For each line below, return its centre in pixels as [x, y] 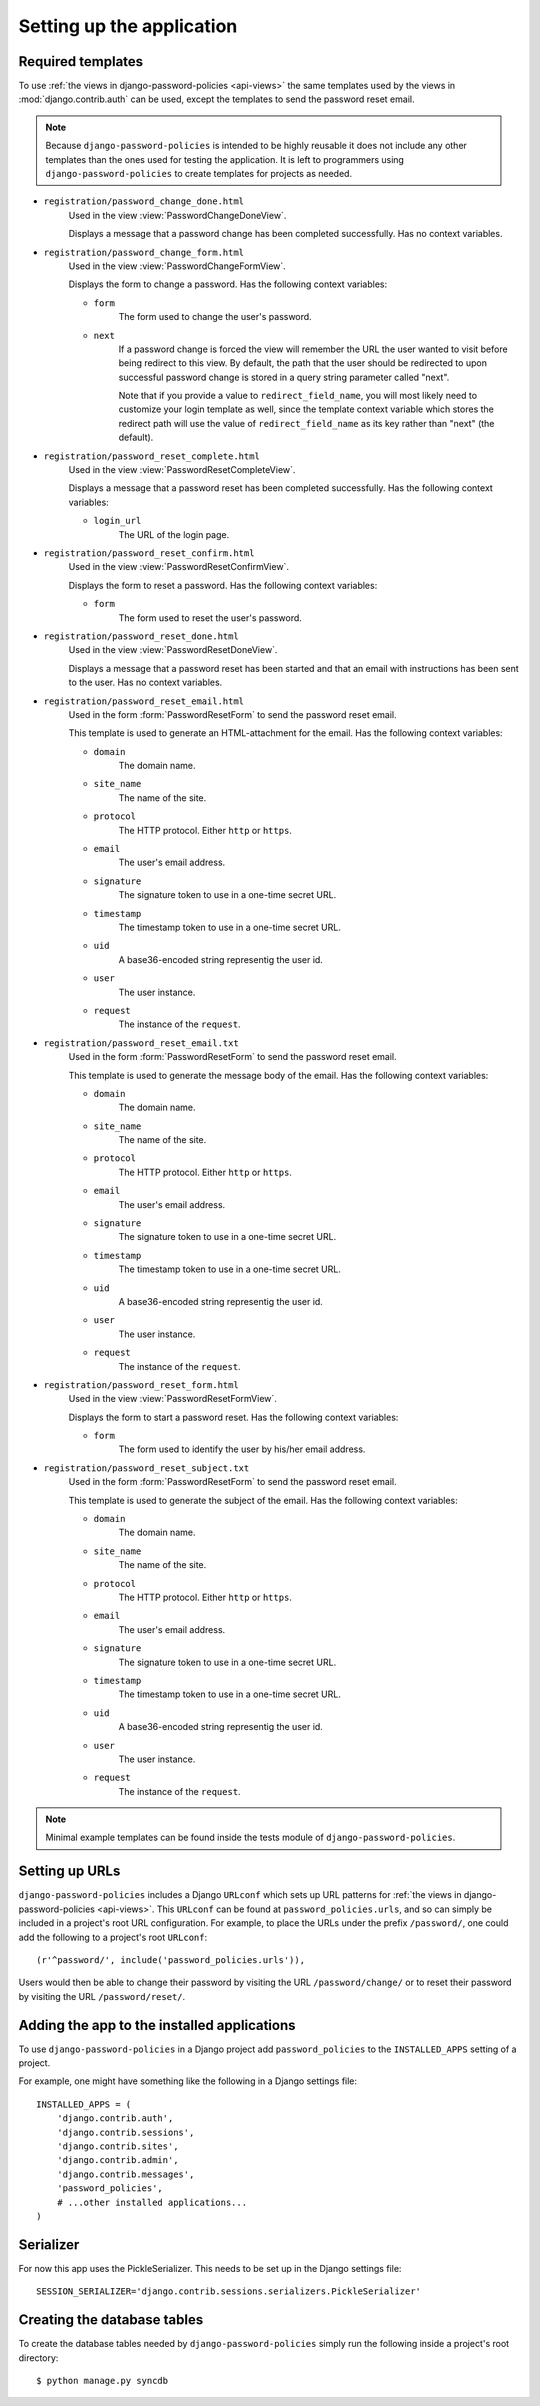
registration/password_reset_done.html [141, 636]
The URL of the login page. [174, 534]
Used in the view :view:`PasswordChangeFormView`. [177, 266]
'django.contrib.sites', [117, 2146]
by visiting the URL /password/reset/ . [102, 1996]
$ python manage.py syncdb [102, 2380]
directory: [38, 2357]
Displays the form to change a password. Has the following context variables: [228, 284]
